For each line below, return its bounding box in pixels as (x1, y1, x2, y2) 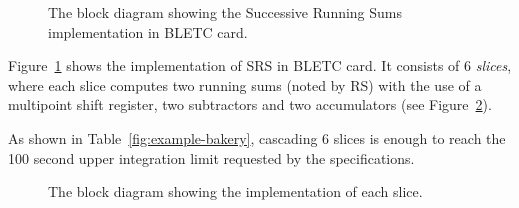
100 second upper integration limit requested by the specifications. (8, 147, 415, 168)
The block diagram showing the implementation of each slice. (48, 181, 423, 202)
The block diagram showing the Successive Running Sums (48, 2, 403, 22)
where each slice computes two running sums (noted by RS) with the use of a (8, 74, 482, 95)
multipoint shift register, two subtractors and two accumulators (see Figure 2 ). (8, 94, 492, 115)
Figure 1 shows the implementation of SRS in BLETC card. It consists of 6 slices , (8, 55, 512, 76)
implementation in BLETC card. (48, 21, 248, 42)
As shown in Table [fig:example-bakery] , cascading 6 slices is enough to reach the (8, 127, 506, 148)
